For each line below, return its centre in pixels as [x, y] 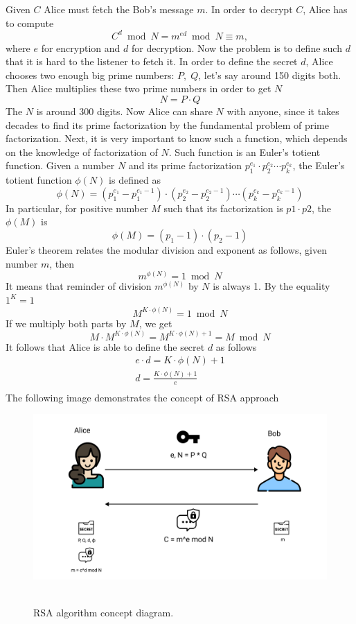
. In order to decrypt [249, 9]
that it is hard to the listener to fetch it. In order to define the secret [152, 61]
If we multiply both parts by [66, 323]
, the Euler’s [319, 165]
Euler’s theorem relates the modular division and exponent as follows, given [166, 250]
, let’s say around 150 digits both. [270, 75]
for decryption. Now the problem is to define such [237, 47]
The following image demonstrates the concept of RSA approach [142, 397]
